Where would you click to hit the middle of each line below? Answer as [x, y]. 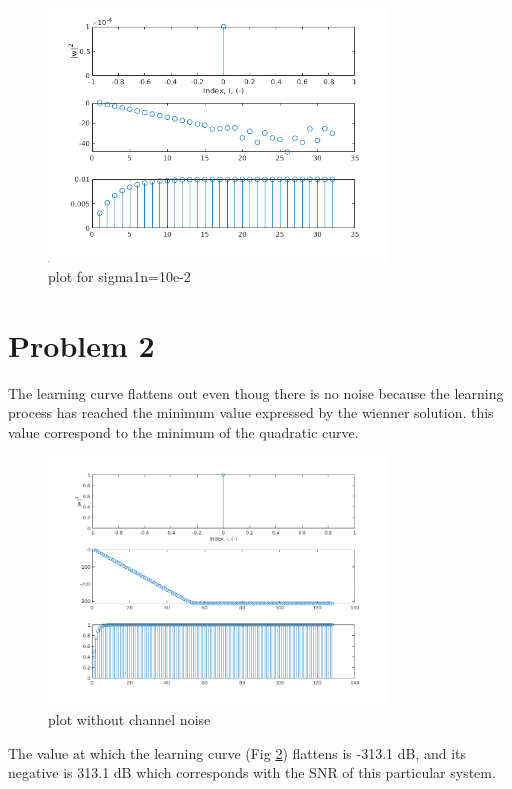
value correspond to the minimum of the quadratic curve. [183, 431]
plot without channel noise [129, 719]
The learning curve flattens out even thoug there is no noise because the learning [256, 392]
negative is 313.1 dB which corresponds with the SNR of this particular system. [252, 772]
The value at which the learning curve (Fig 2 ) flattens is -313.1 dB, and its [237, 752]
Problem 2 [81, 344]
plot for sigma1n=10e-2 [119, 275]
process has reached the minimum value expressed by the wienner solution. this [251, 412]
